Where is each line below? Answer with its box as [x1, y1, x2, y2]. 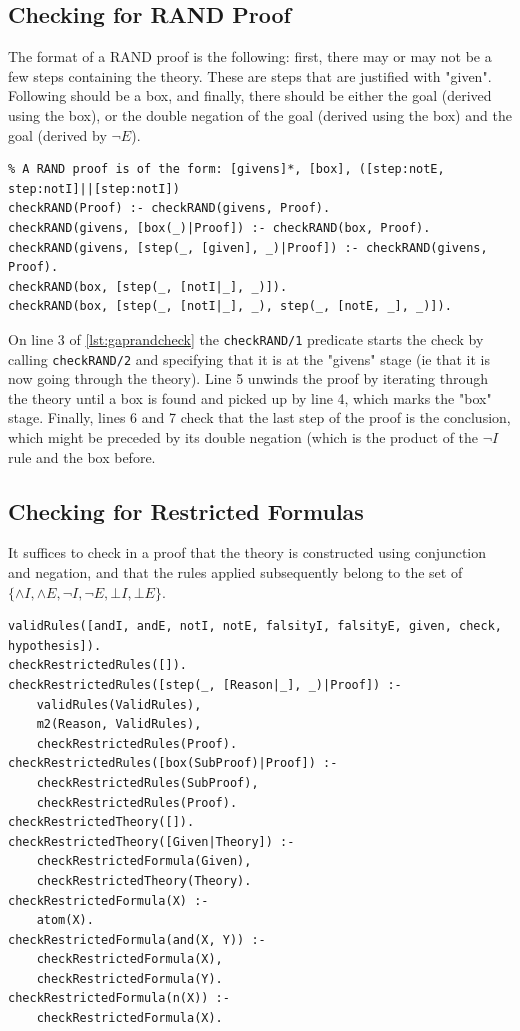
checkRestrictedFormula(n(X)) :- [8, 991, 230, 1006]
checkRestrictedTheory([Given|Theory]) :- [8, 834, 295, 849]
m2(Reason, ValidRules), [36, 717, 202, 732]
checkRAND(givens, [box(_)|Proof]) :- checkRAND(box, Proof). [8, 220, 431, 235]
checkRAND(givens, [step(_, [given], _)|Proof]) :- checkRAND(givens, [8, 240, 488, 255]
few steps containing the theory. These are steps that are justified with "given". [8, 65, 492, 86]
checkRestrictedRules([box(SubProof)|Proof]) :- [8, 756, 338, 771]
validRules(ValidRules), [36, 697, 202, 712]
